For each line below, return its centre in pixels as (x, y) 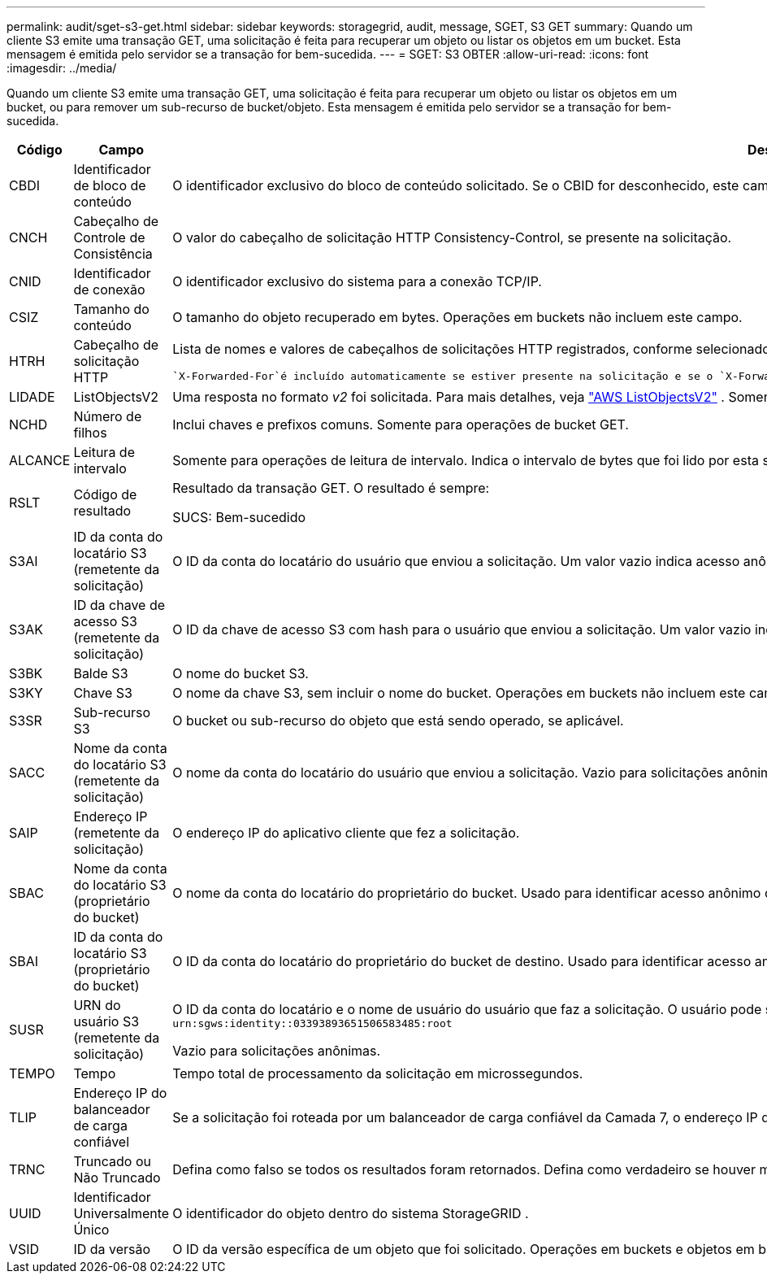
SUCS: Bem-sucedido (239, 517)
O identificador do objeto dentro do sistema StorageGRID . (351, 1213)
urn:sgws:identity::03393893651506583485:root (312, 1023)
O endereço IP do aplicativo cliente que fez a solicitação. (346, 833)
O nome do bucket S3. (240, 673)
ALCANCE (40, 460)
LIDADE (32, 397)
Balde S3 (101, 673)
